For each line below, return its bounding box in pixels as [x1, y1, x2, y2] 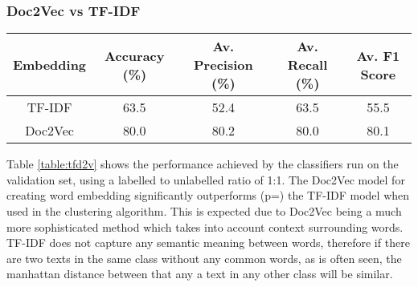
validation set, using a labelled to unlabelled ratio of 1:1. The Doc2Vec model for [6, 171, 405, 188]
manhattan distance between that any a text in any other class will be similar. [6, 265, 393, 282]
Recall [287, 55, 328, 75]
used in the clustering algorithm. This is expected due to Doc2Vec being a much [6, 203, 402, 219]
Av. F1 [356, 46, 400, 65]
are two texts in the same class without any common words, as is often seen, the [6, 249, 402, 266]
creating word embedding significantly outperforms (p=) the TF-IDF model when [6, 187, 410, 204]
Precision [194, 55, 253, 75]
